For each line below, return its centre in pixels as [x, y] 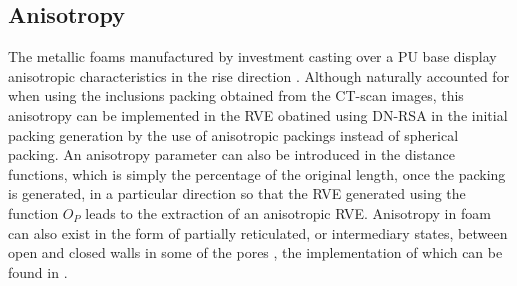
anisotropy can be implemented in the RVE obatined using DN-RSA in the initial [258, 114]
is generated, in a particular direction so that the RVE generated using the [237, 193]
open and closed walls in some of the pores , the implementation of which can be [255, 252]
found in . [38, 271]
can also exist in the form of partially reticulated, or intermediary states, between [258, 232]
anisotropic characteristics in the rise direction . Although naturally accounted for [259, 75]
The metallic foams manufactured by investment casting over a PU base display [252, 56]
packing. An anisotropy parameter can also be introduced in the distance [231, 154]
